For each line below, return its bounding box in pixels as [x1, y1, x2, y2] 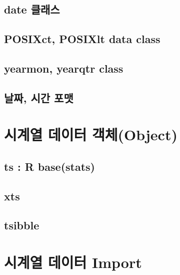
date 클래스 [4, 2, 60, 17]
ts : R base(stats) [4, 158, 95, 174]
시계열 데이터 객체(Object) [4, 124, 177, 145]
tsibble [4, 217, 39, 233]
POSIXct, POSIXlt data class [4, 31, 160, 47]
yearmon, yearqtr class [4, 60, 123, 76]
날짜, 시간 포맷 [4, 90, 73, 105]
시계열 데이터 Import [4, 252, 142, 272]
